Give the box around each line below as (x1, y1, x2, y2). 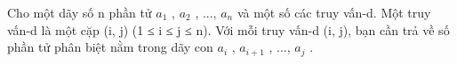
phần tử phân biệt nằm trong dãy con (7, 38, 213, 56)
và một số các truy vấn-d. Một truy (237, 4, 431, 21)
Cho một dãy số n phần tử (7, 4, 152, 21)
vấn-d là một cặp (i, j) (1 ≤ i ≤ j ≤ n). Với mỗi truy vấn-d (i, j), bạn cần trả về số (7, 20, 450, 39)
